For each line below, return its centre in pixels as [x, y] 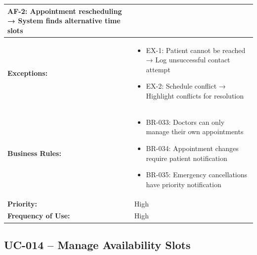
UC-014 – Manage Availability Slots [97, 244]
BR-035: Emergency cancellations [197, 175]
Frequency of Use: [39, 216]
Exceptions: [28, 73]
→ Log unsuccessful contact [188, 60]
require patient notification [187, 158]
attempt [158, 69]
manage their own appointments [195, 131]
